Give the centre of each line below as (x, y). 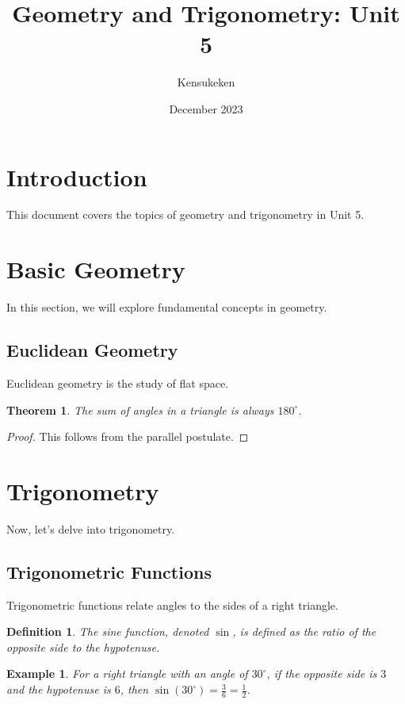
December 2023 (206, 108)
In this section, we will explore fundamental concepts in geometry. (167, 307)
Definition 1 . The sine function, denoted (108, 631)
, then (134, 689)
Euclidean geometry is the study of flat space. (118, 383)
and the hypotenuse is (59, 689)
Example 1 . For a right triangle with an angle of (127, 673)
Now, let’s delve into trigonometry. (91, 528)
